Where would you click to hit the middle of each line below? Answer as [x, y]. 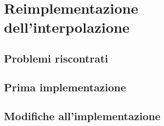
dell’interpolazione [67, 27]
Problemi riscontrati [56, 58]
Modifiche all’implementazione [82, 115]
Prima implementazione [65, 87]
